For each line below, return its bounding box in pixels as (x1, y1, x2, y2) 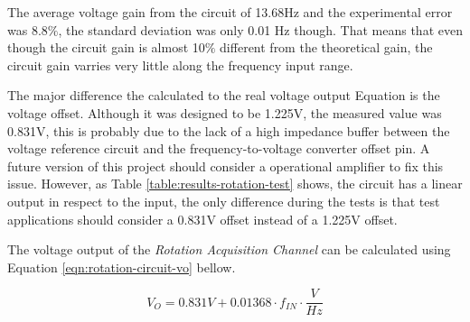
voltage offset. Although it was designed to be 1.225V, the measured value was (7, 103, 442, 122)
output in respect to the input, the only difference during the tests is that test (7, 191, 440, 210)
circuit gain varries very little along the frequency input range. (7, 55, 353, 74)
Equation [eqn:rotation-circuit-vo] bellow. (7, 257, 236, 276)
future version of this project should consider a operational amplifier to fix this (7, 156, 444, 175)
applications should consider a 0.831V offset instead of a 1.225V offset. (7, 209, 398, 228)
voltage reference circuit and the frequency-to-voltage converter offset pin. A (7, 139, 430, 158)
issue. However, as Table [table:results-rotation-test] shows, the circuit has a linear (7, 174, 463, 193)
